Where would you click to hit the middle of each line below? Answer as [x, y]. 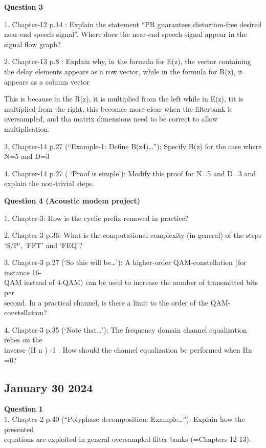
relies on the [23, 340]
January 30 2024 [49, 387]
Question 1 [24, 409]
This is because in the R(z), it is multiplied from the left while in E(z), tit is [124, 99]
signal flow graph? [32, 44]
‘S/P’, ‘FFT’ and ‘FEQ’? [43, 245]
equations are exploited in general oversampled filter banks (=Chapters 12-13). [128, 439]
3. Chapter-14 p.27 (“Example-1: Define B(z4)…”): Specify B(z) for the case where [133, 146]
